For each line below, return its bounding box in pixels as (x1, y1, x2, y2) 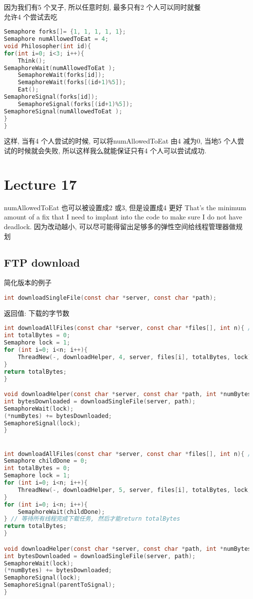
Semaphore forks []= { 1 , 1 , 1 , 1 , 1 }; (4, 28, 126, 36)
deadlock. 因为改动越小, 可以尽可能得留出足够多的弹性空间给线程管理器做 (4, 221, 236, 231)
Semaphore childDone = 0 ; (4, 457, 88, 465)
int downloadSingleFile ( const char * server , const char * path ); (4, 294, 217, 301)
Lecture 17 (4, 174, 77, 194)
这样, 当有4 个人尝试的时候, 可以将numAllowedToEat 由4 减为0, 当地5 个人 (4, 136, 237, 146)
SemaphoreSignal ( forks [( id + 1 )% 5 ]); (18, 100, 133, 108)
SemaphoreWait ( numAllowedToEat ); (4, 64, 116, 72)
